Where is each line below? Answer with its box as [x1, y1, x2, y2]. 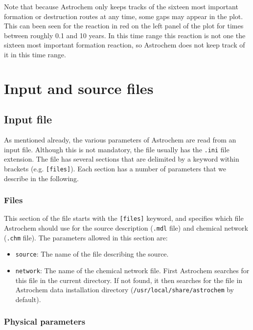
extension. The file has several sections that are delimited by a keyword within [4, 154, 239, 164]
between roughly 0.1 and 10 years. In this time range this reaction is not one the [4, 30, 246, 40]
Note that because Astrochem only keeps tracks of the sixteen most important [4, 1, 238, 11]
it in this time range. [4, 49, 66, 59]
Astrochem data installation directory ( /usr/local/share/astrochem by [15, 284, 234, 295]
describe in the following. [4, 173, 79, 183]
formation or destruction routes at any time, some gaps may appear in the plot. [4, 11, 243, 21]
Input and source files [4, 78, 154, 98]
